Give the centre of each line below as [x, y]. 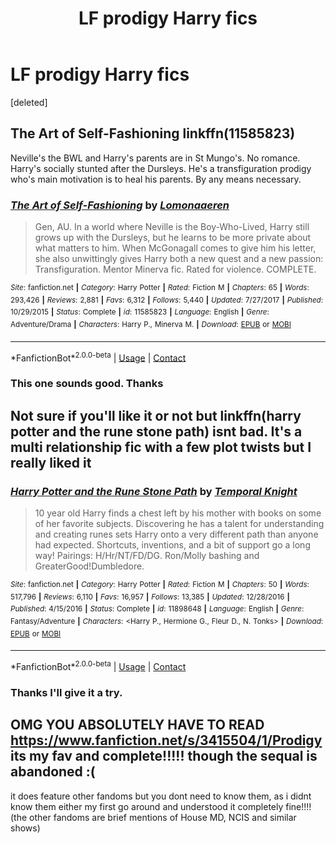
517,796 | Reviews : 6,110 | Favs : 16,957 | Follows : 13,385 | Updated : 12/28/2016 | [150, 597]
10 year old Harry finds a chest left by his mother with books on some [178, 513]
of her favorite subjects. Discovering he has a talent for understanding [179, 523]
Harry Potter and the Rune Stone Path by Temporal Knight [154, 491]
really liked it [51, 462]
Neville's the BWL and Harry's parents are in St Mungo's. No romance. [155, 158]
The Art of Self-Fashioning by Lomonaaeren [120, 205]
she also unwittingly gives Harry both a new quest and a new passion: [179, 259]
